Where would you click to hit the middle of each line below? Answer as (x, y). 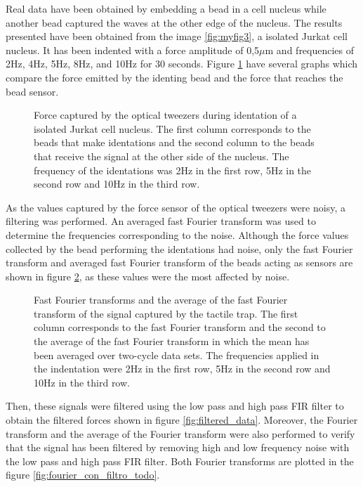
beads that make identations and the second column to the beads (174, 142)
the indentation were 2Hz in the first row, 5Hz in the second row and (182, 369)
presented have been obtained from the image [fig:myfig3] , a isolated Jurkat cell (177, 36)
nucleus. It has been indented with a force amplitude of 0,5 (133, 50)
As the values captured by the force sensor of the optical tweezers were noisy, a (176, 207)
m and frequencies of (310, 50)
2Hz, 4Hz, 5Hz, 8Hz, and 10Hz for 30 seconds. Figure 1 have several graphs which (182, 64)
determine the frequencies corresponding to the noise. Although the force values (177, 234)
